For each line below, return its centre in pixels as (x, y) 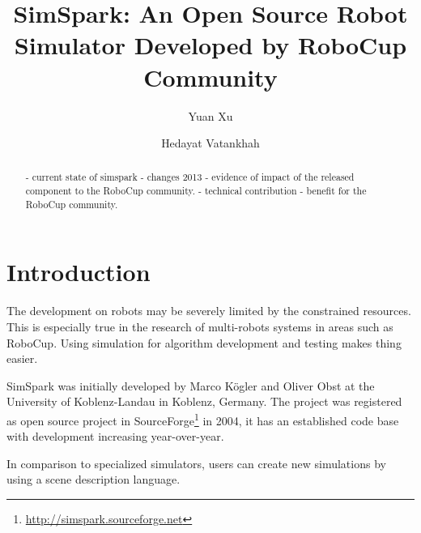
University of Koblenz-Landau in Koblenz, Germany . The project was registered (204, 401)
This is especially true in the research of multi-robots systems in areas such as (200, 326)
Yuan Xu (210, 115)
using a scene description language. (94, 479)
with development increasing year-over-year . (115, 436)
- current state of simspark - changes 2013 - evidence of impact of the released (190, 177)
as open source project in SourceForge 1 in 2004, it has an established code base (203, 419)
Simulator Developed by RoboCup (210, 45)
